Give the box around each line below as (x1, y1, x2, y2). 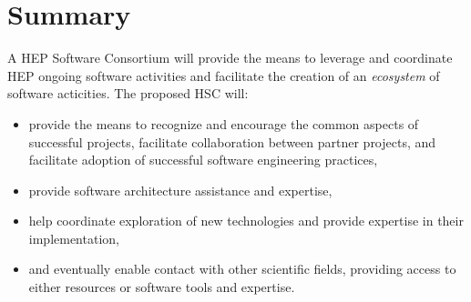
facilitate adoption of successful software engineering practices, (28, 150, 378, 169)
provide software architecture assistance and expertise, (28, 180, 333, 199)
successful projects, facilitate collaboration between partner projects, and (28, 132, 436, 151)
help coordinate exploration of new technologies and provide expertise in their (28, 211, 464, 230)
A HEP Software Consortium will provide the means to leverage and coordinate (7, 48, 453, 67)
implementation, (28, 228, 119, 247)
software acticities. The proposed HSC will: (7, 84, 249, 103)
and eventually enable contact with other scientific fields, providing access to (28, 259, 456, 278)
